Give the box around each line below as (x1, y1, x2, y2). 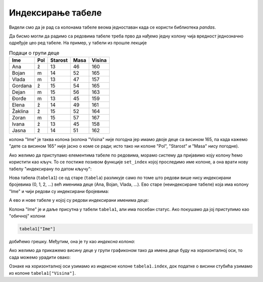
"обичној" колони (9, 213, 46, 219)
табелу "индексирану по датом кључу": (9, 166, 92, 172)
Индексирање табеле (9, 7, 102, 18)
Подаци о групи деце (9, 49, 59, 56)
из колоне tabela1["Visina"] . (9, 270, 76, 276)
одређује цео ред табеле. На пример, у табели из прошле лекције (9, 40, 147, 46)
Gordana (12, 83, 32, 89)
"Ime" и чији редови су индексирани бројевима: (9, 188, 109, 194)
